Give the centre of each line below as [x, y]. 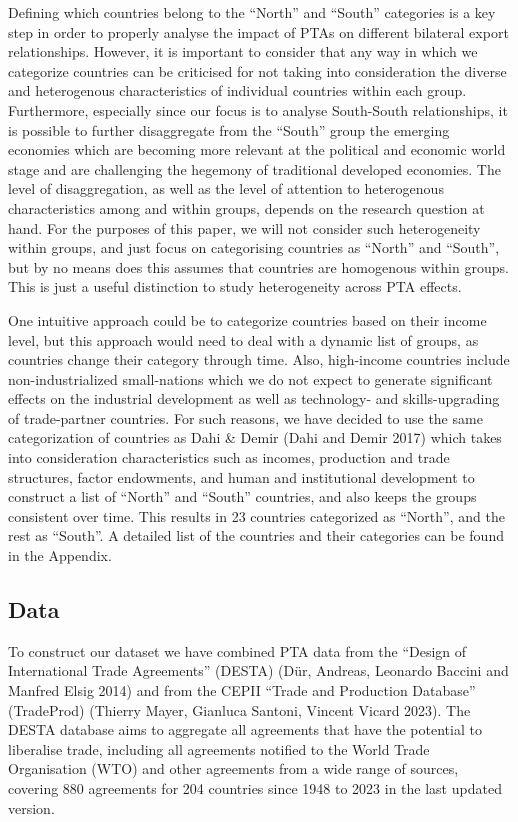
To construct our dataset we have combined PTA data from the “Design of [237, 650]
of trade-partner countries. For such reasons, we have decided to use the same [245, 417]
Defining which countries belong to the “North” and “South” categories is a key [252, 12]
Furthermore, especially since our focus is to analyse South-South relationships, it [258, 109]
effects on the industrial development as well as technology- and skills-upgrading [254, 398]
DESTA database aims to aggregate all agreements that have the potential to [245, 729]
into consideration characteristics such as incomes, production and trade [229, 457]
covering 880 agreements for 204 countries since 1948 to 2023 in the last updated [255, 787]
